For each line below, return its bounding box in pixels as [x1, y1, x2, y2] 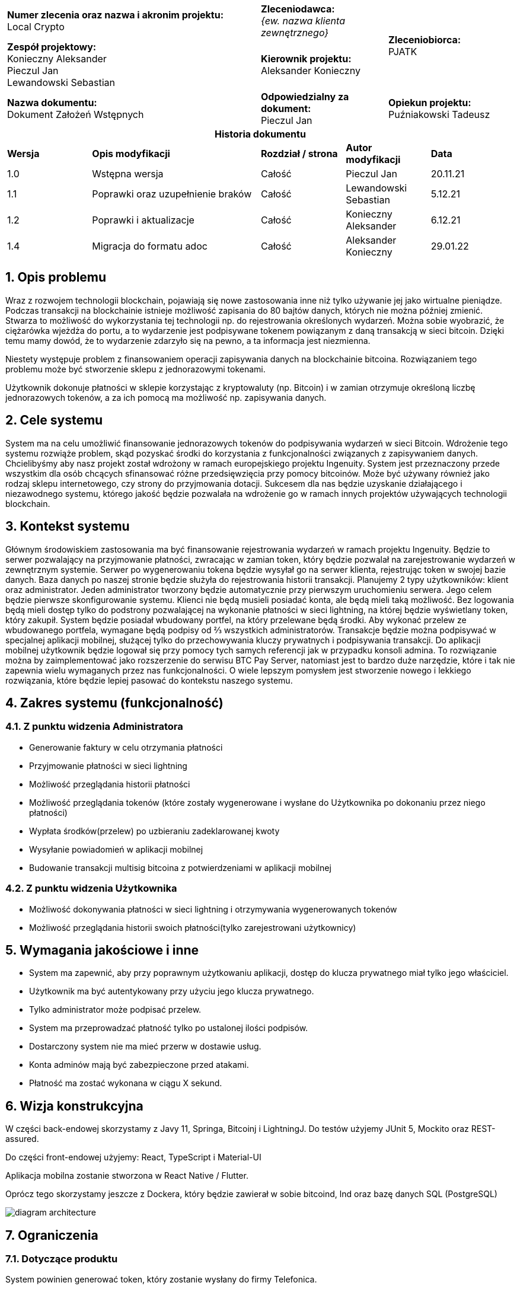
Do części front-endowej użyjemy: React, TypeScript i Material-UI [5, 1152, 261, 1163]
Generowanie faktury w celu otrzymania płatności [29, 742, 223, 752]
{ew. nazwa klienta [261, 15, 345, 27]
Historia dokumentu [215, 128, 306, 140]
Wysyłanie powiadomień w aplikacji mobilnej [29, 844, 203, 854]
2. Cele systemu [5, 413, 103, 428]
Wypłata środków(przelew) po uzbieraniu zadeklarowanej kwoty [29, 825, 280, 836]
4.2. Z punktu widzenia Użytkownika [5, 882, 177, 895]
